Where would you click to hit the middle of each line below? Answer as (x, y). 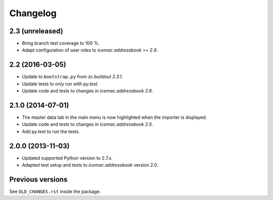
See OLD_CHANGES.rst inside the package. (55, 191)
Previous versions (38, 179)
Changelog (33, 13)
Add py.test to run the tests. (51, 131)
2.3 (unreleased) (36, 31)
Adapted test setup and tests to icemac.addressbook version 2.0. (90, 165)
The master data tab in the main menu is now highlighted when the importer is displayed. (115, 117)
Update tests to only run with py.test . (60, 84)
